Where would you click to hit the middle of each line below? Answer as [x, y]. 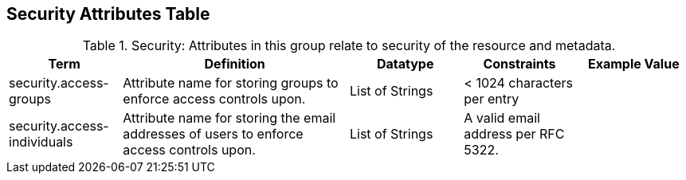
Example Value [633, 64]
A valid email [502, 118]
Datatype [405, 64]
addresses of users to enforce [213, 134]
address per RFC [514, 134]
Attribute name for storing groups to [231, 83]
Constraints [519, 64]
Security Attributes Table [108, 14]
